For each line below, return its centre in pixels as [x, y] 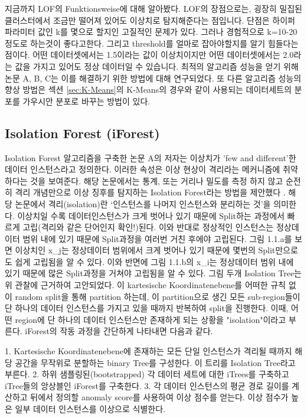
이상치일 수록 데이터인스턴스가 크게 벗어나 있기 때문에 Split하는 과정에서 [151, 215]
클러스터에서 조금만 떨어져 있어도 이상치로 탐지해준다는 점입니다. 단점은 [137, 20]
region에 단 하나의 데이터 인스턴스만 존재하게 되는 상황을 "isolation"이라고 [151, 319]
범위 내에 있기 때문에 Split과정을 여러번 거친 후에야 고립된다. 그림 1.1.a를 [157, 238]
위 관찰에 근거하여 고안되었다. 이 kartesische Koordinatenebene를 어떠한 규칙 [145, 285]
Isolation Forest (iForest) [82, 133]
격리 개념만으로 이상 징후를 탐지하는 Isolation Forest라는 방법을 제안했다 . [150, 192]
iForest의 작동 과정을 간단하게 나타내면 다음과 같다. [119, 331]
